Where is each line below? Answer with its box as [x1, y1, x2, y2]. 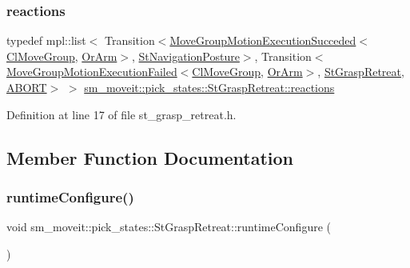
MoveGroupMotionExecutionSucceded [169, 32, 356, 49]
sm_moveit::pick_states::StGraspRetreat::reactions [84, 79, 335, 95]
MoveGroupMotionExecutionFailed [6, 63, 177, 80]
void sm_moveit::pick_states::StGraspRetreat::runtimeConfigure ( [6, 218, 331, 235]
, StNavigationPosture [131, 47, 240, 64]
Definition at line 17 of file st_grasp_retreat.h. [6, 106, 237, 122]
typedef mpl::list [6, 32, 86, 49]
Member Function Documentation [6, 145, 294, 170]
